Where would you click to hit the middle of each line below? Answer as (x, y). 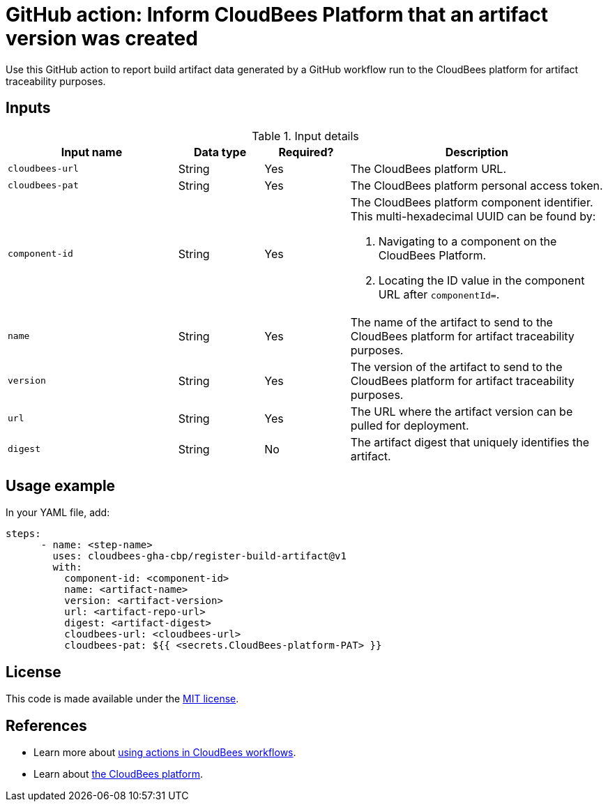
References (46, 725)
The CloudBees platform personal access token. (477, 185)
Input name (92, 152)
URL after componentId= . (439, 294)
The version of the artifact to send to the (456, 367)
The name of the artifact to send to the (451, 322)
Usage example (61, 486)
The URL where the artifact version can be (462, 411)
